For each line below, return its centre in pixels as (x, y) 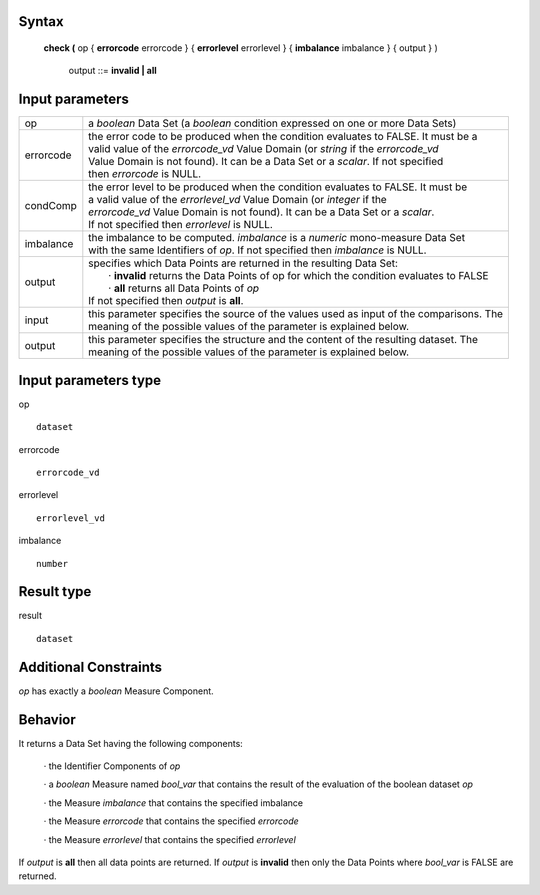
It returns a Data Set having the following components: (131, 743)
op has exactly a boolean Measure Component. (116, 691)
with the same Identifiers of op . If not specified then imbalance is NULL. (257, 250)
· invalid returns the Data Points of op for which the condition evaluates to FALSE (298, 276)
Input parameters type (90, 380)
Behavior (47, 719)
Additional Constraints (90, 666)
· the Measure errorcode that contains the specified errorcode (171, 821)
